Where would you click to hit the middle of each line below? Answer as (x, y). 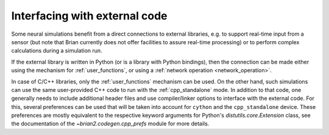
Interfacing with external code (89, 16)
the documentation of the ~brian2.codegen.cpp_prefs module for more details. (110, 123)
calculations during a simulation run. (57, 51)
